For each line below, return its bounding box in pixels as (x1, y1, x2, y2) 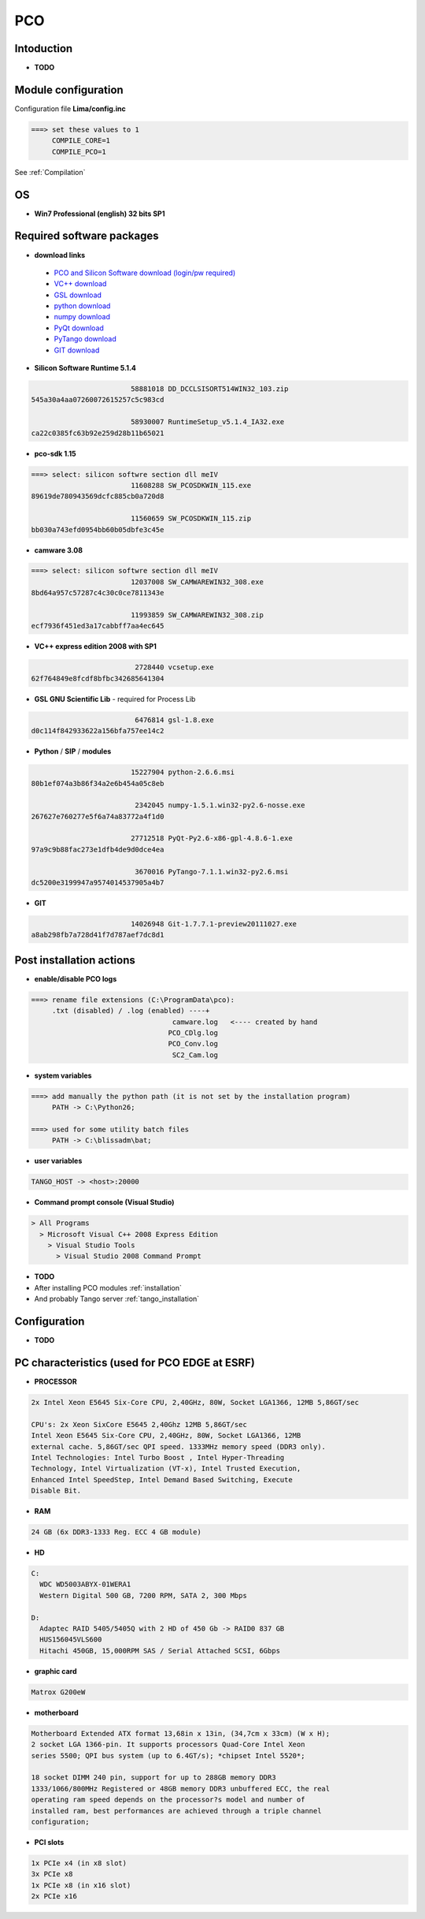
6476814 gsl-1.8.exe (135, 715, 214, 725)
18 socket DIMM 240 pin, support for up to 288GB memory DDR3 (31, 1773, 276, 1782)
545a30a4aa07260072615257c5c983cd (31, 395, 164, 404)
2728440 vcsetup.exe (135, 663, 214, 672)
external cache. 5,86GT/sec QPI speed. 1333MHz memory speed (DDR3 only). (31, 1442, 327, 1451)
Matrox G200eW (31, 1687, 86, 1697)
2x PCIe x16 (31, 1892, 78, 1901)
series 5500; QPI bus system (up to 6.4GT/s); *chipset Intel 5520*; (31, 1751, 305, 1760)
